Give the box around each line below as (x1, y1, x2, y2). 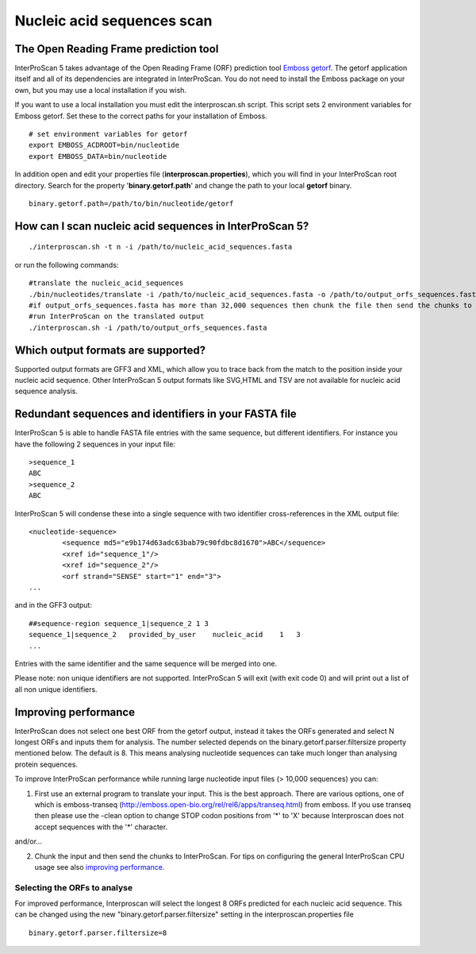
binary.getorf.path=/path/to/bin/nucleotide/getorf (29, 199, 234, 208)
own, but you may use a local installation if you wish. (14, 85, 186, 95)
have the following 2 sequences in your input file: (14, 439, 176, 449)
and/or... (14, 836, 43, 846)
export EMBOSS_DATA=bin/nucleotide (29, 152, 167, 160)
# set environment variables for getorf (29, 129, 188, 139)
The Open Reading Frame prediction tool (14, 42, 219, 56)
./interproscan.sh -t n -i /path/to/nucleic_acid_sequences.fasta (29, 242, 293, 252)
